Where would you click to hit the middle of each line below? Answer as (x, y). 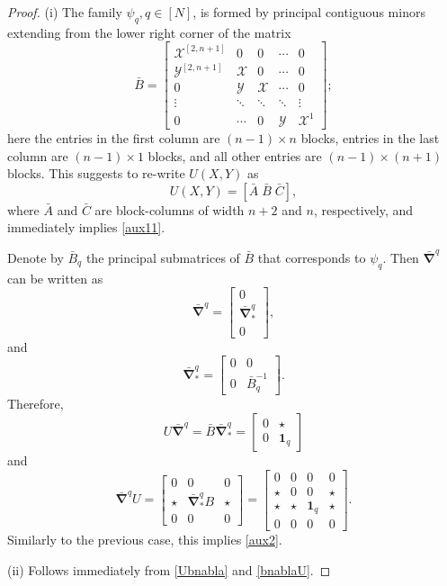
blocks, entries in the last (370, 137)
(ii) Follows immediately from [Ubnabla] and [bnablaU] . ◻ (169, 569)
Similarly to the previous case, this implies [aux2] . (145, 540)
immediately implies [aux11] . (86, 227)
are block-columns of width (170, 209)
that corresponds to (312, 257)
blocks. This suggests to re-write (96, 173)
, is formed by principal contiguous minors (309, 12)
